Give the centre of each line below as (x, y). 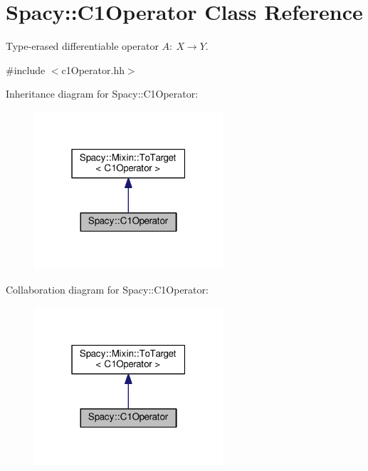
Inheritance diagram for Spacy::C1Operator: (102, 94)
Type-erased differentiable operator (82, 46)
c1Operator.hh (93, 69)
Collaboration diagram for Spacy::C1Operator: (107, 289)
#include (26, 69)
